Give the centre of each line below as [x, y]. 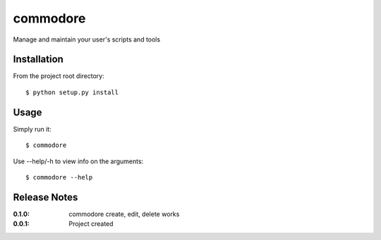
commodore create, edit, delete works [124, 214]
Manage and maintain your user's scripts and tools [87, 39]
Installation [38, 59]
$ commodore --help [59, 177]
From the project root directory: [59, 76]
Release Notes [46, 197]
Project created [91, 224]
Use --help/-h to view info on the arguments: [78, 161]
